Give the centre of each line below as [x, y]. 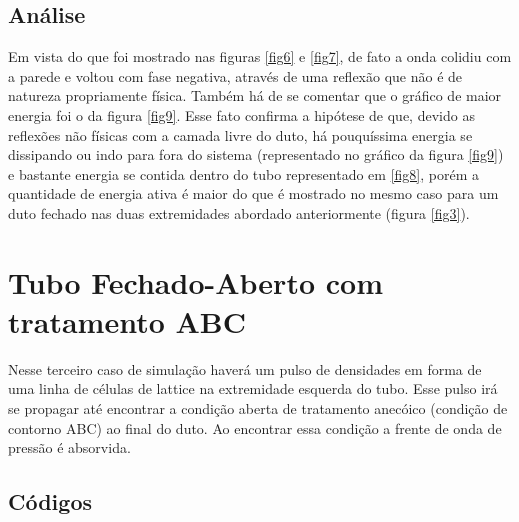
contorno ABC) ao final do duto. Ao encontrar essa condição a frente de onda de [255, 427]
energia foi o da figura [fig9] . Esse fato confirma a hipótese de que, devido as [241, 114]
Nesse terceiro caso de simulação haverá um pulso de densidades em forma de [245, 368]
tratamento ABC [127, 320]
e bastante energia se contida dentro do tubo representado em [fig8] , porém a [243, 173]
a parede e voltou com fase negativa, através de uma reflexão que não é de [235, 75]
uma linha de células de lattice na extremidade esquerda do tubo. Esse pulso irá [253, 388]
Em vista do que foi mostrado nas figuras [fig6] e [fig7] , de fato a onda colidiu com [260, 56]
